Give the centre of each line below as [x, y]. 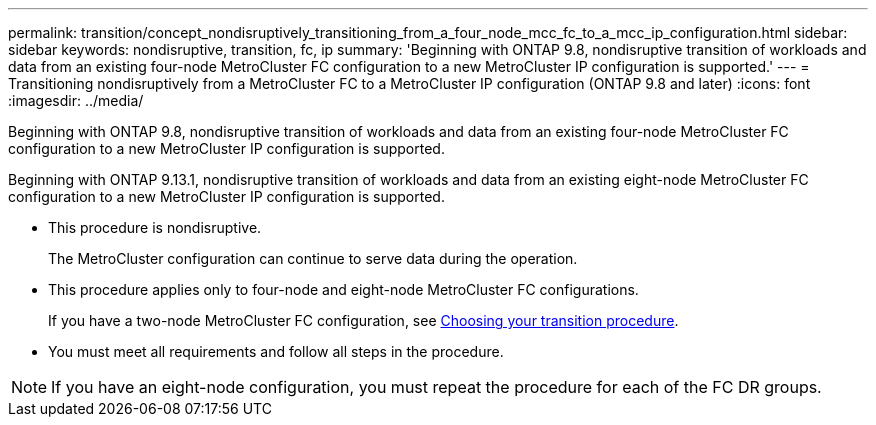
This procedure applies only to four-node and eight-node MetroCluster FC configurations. [343, 289]
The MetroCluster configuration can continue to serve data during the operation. [313, 258]
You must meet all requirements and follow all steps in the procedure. [276, 351]
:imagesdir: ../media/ [76, 100]
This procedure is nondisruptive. [155, 227]
